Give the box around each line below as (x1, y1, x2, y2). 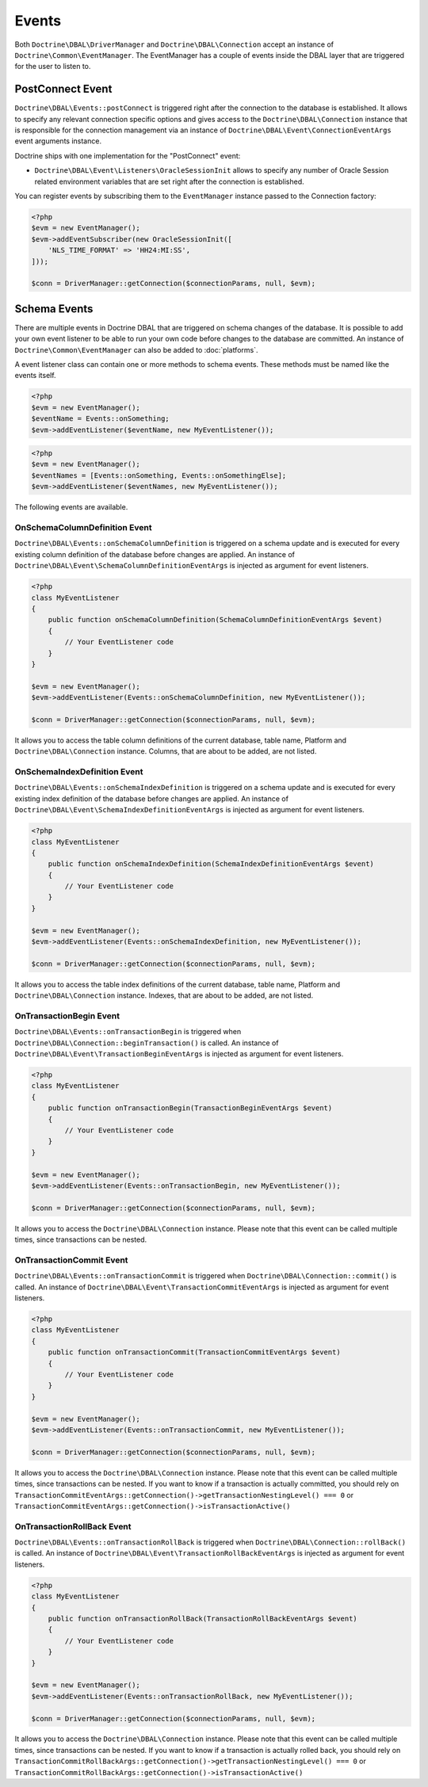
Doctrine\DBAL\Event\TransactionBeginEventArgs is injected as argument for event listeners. (14, 1049, 344, 1059)
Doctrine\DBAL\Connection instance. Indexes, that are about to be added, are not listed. (14, 991, 314, 1000)
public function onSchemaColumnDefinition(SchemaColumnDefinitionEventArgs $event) (48, 615, 383, 624)
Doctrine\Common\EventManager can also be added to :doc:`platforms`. (14, 345, 258, 354)
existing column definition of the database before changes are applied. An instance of (14, 549, 295, 559)
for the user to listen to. (14, 62, 91, 71)
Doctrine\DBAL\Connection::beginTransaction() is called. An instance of (14, 1038, 279, 1048)
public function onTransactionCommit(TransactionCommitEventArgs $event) (48, 1348, 341, 1357)
